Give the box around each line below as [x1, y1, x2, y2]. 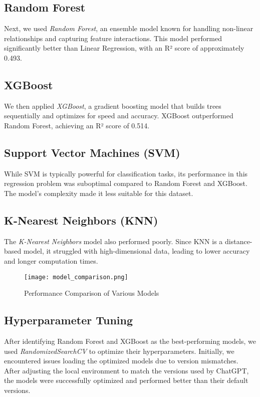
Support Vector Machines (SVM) [4, 144, 180, 160]
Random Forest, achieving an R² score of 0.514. [4, 120, 150, 130]
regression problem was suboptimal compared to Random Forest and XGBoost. [4, 178, 247, 188]
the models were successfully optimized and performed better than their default [4, 375, 248, 385]
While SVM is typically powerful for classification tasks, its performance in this [4, 168, 248, 178]
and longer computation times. [4, 255, 98, 266]
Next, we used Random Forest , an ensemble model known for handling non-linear [4, 23, 253, 34]
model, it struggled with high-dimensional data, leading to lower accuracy [23, 246, 250, 256]
